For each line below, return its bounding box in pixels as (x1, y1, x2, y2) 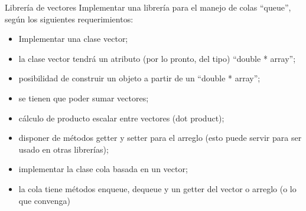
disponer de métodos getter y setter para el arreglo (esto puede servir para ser (18, 131, 302, 144)
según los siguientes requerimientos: (5, 12, 134, 25)
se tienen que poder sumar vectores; (18, 91, 149, 104)
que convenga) (18, 194, 70, 206)
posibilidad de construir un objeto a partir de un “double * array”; (18, 72, 261, 84)
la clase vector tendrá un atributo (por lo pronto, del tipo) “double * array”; (18, 52, 296, 64)
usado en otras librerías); (18, 143, 109, 155)
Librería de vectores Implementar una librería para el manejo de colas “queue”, (5, 1, 291, 13)
